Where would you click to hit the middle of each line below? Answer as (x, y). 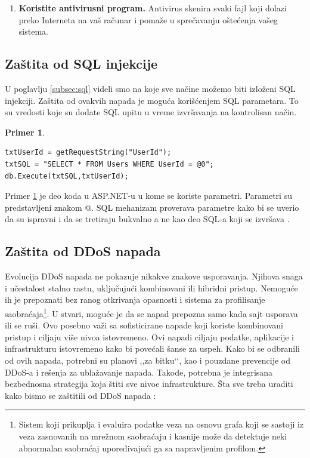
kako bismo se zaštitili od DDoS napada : (80, 395)
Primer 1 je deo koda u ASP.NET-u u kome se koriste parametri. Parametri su (148, 196)
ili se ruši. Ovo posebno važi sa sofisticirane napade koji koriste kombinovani (144, 325)
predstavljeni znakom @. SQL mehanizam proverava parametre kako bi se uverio (152, 207)
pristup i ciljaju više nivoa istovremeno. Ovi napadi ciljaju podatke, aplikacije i (149, 336)
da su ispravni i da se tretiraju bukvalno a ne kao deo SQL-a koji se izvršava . (147, 219)
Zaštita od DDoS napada (83, 251)
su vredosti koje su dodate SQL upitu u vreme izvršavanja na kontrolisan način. (151, 112)
